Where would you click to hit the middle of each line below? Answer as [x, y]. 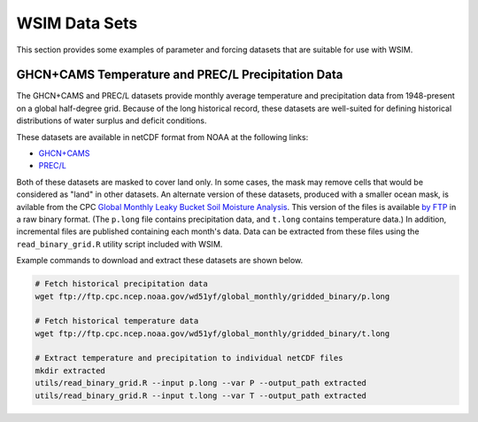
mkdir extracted [70, 371]
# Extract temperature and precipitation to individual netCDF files [189, 358]
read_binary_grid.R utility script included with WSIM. [119, 244]
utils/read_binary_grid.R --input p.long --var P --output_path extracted [201, 383]
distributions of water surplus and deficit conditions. [112, 121]
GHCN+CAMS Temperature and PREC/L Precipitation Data [180, 75]
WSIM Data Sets [77, 23]
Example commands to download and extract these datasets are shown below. [160, 261]
